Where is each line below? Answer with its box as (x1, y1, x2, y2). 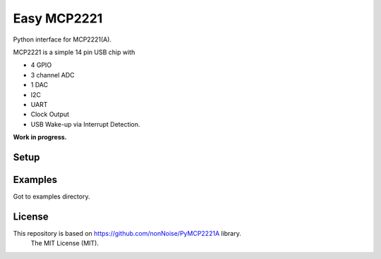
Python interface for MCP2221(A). (13, 35, 112, 44)
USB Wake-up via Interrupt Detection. (30, 120, 140, 128)
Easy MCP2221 (13, 11, 103, 26)
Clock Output (30, 110, 70, 119)
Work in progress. (13, 133, 67, 141)
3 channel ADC (30, 70, 75, 79)
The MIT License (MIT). (30, 239, 99, 248)
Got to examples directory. (13, 192, 90, 201)
